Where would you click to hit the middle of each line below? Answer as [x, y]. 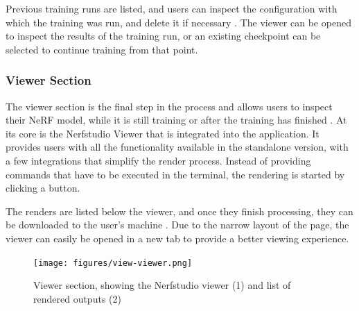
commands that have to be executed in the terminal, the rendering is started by [175, 174]
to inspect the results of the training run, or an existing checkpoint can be [163, 36]
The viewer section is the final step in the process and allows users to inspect [169, 106]
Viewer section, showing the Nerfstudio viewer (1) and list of [162, 285]
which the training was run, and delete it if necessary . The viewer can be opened [178, 22]
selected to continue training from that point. [102, 49]
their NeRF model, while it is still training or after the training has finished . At [176, 120]
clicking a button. [43, 188]
